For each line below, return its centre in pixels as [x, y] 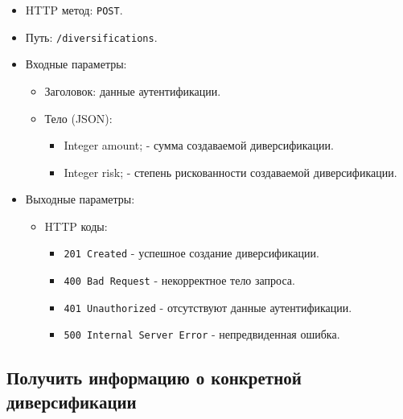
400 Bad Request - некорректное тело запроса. [179, 280]
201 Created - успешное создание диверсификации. [191, 253]
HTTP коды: [76, 226]
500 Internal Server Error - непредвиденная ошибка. [202, 334]
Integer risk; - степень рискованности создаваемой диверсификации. [230, 172]
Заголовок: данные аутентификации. [133, 90]
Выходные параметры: [80, 199]
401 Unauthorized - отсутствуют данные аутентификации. [208, 307]
